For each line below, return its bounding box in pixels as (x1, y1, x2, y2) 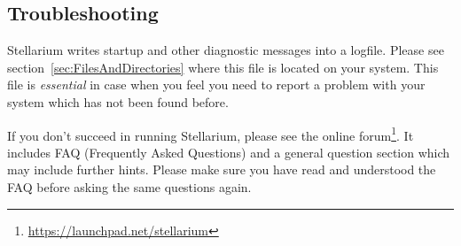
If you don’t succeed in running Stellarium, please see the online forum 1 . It (7, 123, 414, 144)
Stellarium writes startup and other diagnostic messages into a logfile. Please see (7, 41, 444, 59)
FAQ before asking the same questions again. (7, 178, 252, 196)
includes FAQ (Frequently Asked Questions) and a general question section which (7, 142, 450, 161)
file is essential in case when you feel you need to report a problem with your (7, 75, 426, 94)
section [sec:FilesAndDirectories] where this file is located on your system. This (7, 58, 439, 76)
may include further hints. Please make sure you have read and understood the (7, 160, 436, 179)
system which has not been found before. (7, 92, 229, 111)
